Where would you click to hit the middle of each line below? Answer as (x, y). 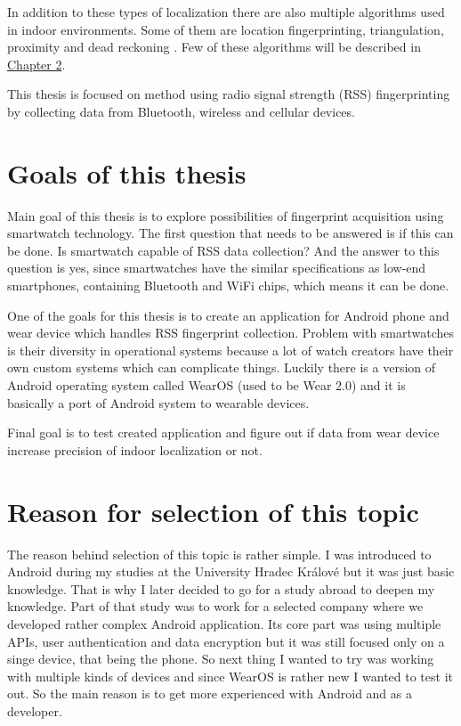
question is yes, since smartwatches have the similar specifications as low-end (217, 268)
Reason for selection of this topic (213, 511)
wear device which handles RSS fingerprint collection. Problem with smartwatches (231, 333)
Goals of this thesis (127, 172)
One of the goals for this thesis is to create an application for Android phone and (228, 315)
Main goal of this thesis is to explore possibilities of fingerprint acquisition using (226, 215)
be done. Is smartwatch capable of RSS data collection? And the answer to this (223, 250)
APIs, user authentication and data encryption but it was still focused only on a (226, 641)
